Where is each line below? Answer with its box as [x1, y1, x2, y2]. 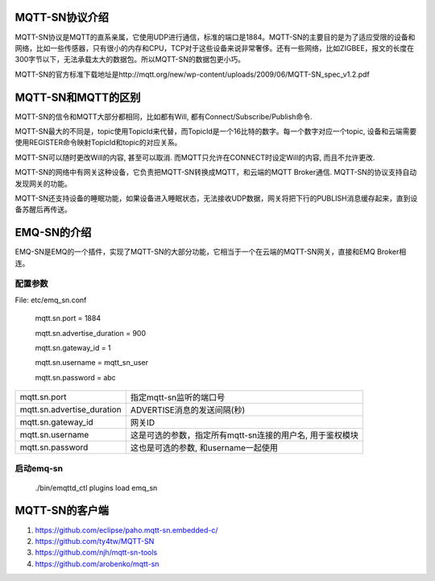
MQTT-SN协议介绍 [14, 10, 109, 24]
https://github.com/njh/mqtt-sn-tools [35, 548, 158, 558]
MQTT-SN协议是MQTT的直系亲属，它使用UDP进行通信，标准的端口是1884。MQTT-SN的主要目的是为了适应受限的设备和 [14, 32, 416, 42]
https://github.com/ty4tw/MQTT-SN [35, 536, 155, 546]
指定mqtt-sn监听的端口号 [130, 392, 226, 403]
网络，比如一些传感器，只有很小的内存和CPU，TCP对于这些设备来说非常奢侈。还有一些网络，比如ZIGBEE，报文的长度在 [14, 43, 415, 52]
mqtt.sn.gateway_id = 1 [35, 342, 112, 352]
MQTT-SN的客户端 [14, 504, 109, 517]
